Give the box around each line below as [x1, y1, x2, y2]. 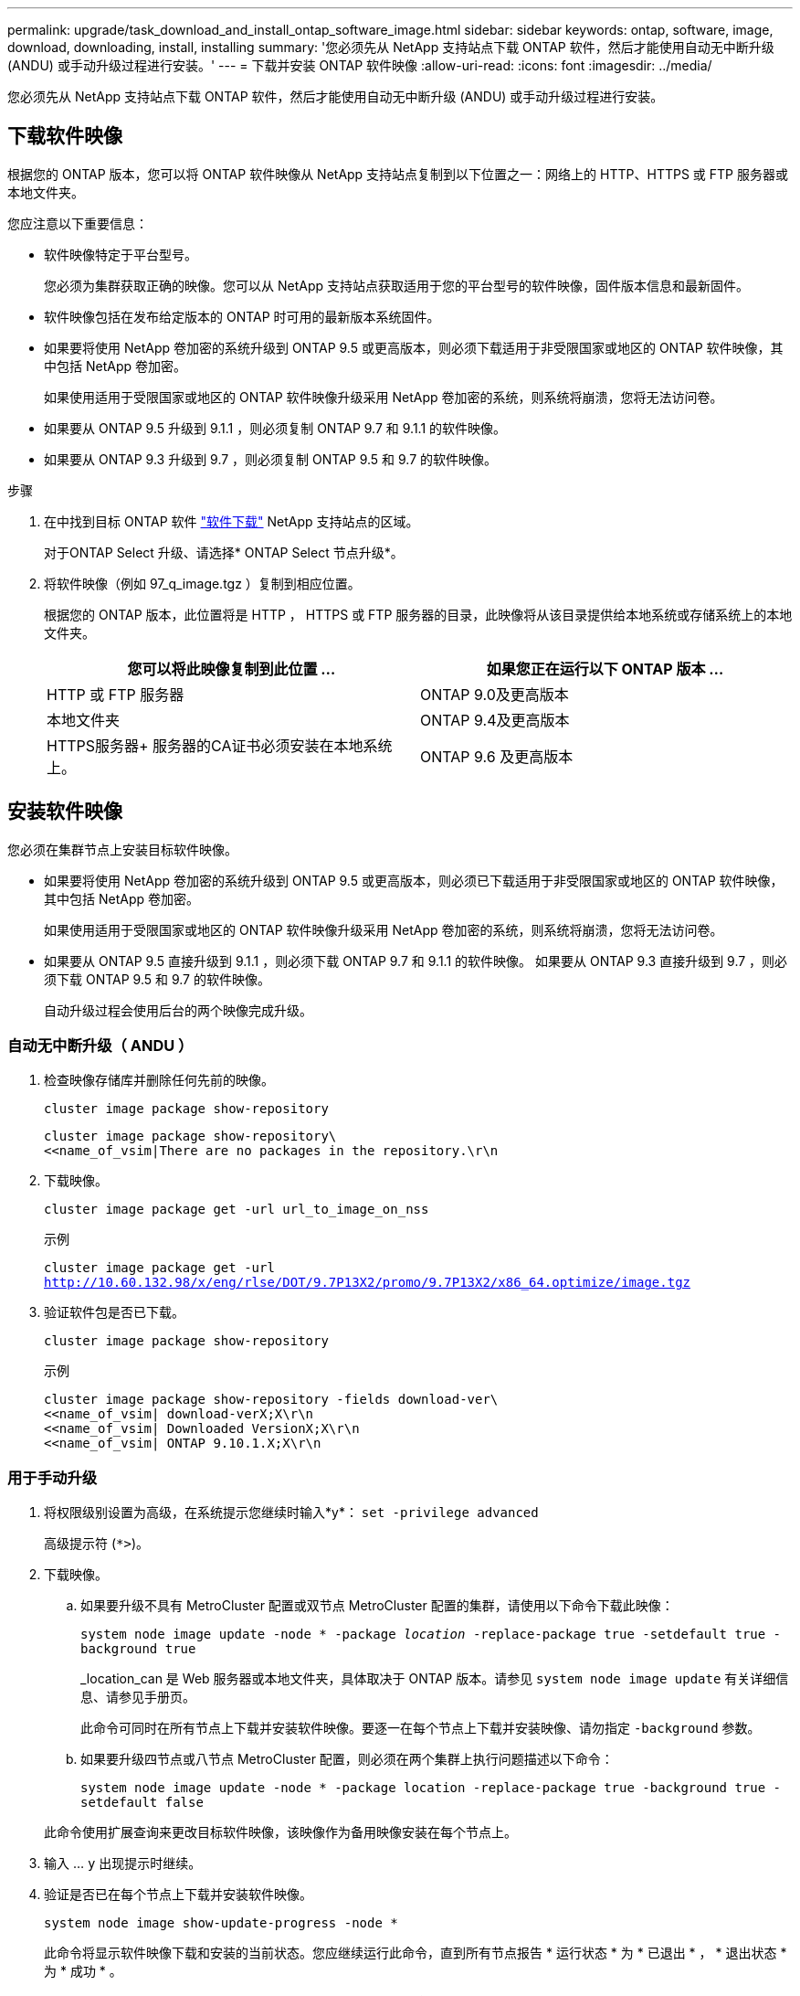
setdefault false [80, 1795, 204, 1810]
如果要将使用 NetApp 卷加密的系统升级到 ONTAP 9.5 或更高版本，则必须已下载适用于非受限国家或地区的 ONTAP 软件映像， [44, 872, 784, 888]
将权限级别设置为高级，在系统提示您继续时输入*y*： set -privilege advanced [44, 1504, 539, 1521]
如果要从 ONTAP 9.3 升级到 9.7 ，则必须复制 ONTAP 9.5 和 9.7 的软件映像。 [44, 451, 498, 467]
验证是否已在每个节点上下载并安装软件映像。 [44, 1886, 312, 1903]
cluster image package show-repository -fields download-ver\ [44, 1392, 499, 1407]
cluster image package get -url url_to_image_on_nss [44, 1202, 429, 1217]
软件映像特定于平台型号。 [44, 246, 197, 262]
